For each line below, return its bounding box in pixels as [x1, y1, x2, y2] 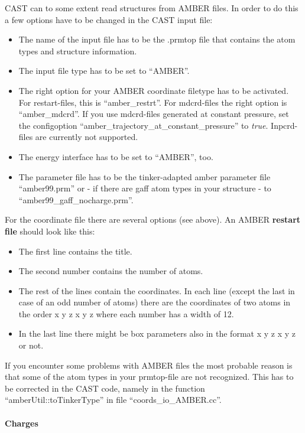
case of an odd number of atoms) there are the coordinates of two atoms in [18, 296, 291, 308]
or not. [18, 339, 44, 351]
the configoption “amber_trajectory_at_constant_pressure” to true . [18, 119, 268, 131]
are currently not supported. [35, 131, 138, 143]
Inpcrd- [271, 119, 298, 131]
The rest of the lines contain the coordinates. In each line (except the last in [18, 284, 295, 297]
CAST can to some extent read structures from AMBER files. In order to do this [5, 2, 298, 14]
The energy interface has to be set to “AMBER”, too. [18, 150, 213, 162]
